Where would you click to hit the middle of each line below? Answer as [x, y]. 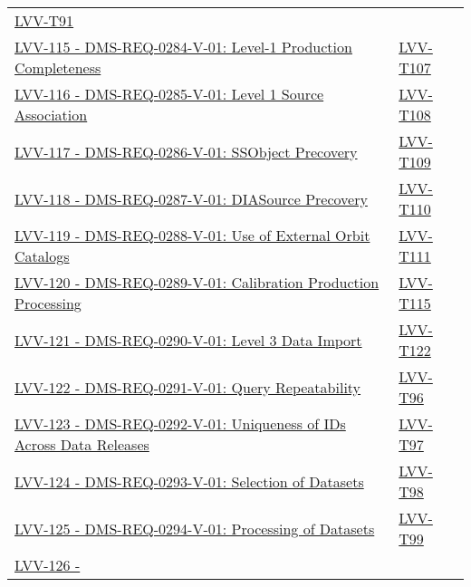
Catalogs [42, 256]
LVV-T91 [44, 20]
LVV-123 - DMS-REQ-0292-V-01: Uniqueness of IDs [180, 423]
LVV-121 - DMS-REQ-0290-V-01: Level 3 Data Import [188, 340]
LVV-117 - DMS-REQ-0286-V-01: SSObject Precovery [186, 151]
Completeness [58, 67]
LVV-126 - [48, 565]
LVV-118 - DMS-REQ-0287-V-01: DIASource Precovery [191, 198]
